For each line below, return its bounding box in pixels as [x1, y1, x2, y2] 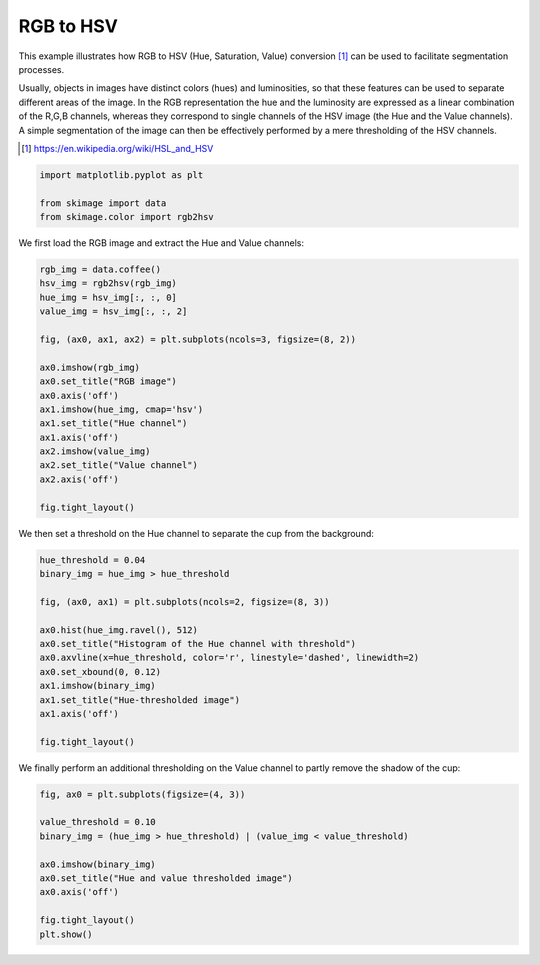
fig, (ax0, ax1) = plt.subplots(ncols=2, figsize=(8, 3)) [39, 596, 330, 607]
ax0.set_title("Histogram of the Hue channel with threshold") [39, 638, 357, 649]
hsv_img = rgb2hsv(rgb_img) [39, 278, 177, 289]
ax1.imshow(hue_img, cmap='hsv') [39, 403, 204, 415]
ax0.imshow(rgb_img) [39, 361, 140, 373]
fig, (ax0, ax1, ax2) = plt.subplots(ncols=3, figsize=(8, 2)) [39, 333, 357, 345]
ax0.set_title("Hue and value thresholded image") [39, 873, 294, 884]
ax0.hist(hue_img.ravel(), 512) [39, 624, 199, 635]
